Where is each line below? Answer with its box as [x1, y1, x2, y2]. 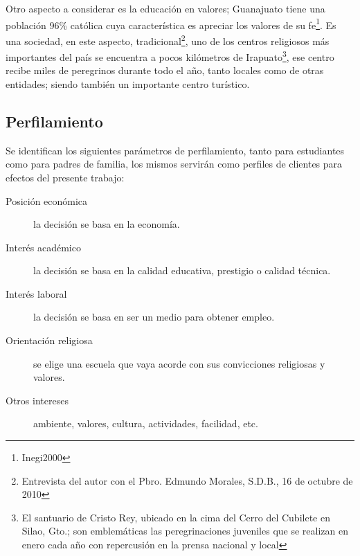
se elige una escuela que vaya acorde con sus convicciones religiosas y [33, 356, 325, 370]
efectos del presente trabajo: [6, 170, 125, 184]
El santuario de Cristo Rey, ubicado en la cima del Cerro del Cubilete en [21, 510, 330, 524]
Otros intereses [6, 393, 69, 407]
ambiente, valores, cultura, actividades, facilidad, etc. [33, 416, 258, 431]
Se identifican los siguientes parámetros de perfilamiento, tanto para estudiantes [6, 143, 345, 157]
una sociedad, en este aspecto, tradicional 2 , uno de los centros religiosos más [6, 31, 330, 48]
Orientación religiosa [6, 333, 93, 348]
